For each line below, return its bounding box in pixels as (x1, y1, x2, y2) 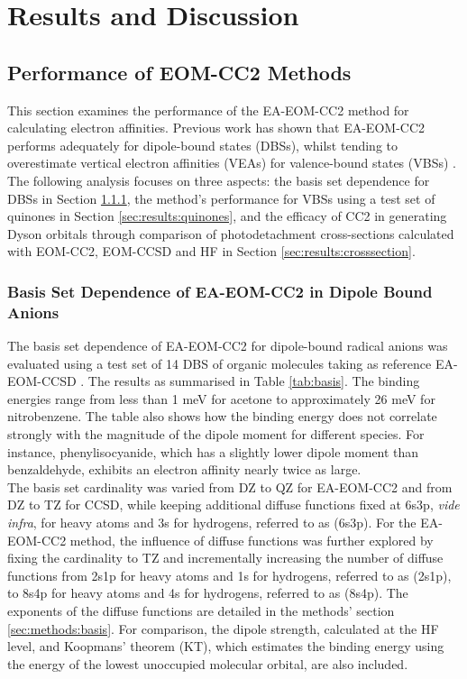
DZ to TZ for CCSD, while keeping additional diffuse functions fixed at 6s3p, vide (7, 495, 460, 514)
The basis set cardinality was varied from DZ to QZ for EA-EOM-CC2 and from (7, 477, 453, 496)
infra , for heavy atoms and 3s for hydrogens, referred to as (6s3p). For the (7, 513, 417, 531)
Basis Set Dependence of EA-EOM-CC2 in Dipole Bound (7, 280, 433, 302)
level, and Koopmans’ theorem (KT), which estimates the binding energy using (7, 637, 444, 656)
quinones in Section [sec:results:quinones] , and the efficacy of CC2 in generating (7, 206, 447, 225)
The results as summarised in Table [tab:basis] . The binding (87, 372, 420, 390)
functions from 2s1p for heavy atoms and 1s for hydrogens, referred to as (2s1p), (7, 565, 452, 584)
